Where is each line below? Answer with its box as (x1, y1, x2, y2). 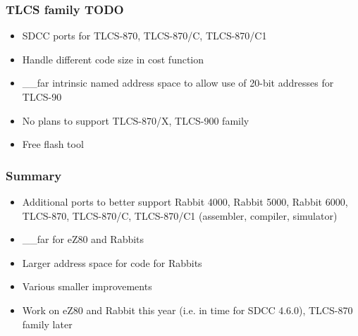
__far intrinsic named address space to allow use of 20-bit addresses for (22, 75, 334, 90)
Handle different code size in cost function (22, 51, 204, 66)
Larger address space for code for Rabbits (22, 255, 202, 270)
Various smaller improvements (22, 279, 152, 294)
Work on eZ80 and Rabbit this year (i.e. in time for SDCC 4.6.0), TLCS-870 (22, 302, 353, 317)
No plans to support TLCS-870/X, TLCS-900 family (22, 113, 249, 127)
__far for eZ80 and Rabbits (22, 232, 144, 247)
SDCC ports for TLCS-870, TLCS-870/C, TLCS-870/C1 (22, 28, 267, 43)
